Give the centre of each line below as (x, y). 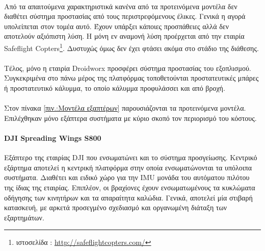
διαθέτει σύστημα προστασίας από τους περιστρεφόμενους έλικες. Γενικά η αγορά (125, 16)
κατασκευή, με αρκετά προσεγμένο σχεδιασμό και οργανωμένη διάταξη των (116, 207)
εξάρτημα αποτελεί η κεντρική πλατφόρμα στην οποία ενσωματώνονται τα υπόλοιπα (128, 167)
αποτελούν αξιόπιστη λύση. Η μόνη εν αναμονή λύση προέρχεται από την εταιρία (124, 36)
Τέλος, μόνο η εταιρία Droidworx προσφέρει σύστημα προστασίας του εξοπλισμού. (128, 68)
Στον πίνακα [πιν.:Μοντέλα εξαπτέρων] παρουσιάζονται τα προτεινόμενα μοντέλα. (125, 108)
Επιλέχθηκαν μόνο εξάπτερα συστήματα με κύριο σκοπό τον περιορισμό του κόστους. (130, 118)
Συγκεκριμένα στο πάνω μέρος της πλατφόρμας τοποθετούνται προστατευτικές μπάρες (131, 78)
